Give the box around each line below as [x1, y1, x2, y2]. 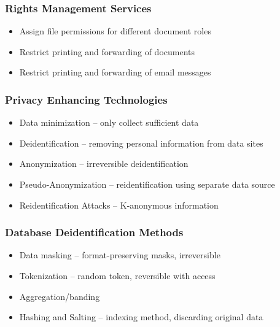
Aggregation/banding [19, 290, 100, 302]
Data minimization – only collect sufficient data [19, 116, 199, 129]
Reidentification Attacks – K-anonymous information [19, 198, 219, 211]
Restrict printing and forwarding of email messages [19, 66, 211, 79]
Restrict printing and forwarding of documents [19, 45, 195, 58]
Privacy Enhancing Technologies [5, 91, 168, 107]
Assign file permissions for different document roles [19, 25, 211, 37]
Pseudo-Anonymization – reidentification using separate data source [19, 178, 275, 190]
